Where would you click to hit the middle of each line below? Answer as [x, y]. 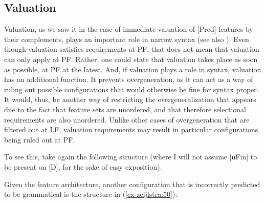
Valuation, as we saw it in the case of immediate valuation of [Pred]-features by [129, 29]
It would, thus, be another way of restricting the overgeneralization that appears [130, 99]
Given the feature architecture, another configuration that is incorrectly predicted [132, 184]
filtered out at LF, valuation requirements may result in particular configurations [131, 129]
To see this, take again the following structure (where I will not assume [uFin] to [131, 157]
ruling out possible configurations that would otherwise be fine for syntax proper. [131, 89]
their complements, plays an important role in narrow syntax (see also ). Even [127, 39]
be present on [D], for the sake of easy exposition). [83, 166]
